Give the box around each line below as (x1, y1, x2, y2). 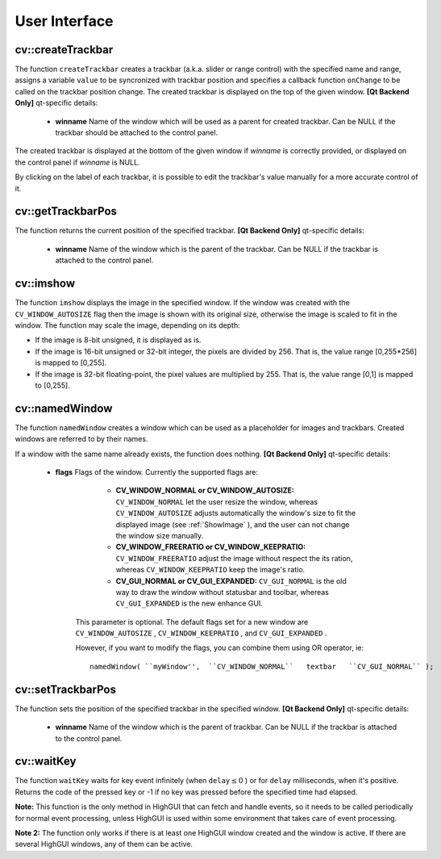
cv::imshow (15, 277, 76, 291)
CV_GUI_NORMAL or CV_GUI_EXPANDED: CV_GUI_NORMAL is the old (115, 576, 347, 585)
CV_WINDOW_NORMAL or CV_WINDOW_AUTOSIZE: (115, 485, 294, 496)
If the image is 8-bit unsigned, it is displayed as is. (35, 335, 202, 345)
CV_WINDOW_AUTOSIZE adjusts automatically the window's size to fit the (115, 509, 356, 518)
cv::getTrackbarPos (15, 204, 117, 218)
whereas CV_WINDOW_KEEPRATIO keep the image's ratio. (115, 565, 306, 575)
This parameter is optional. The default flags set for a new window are (75, 617, 309, 626)
